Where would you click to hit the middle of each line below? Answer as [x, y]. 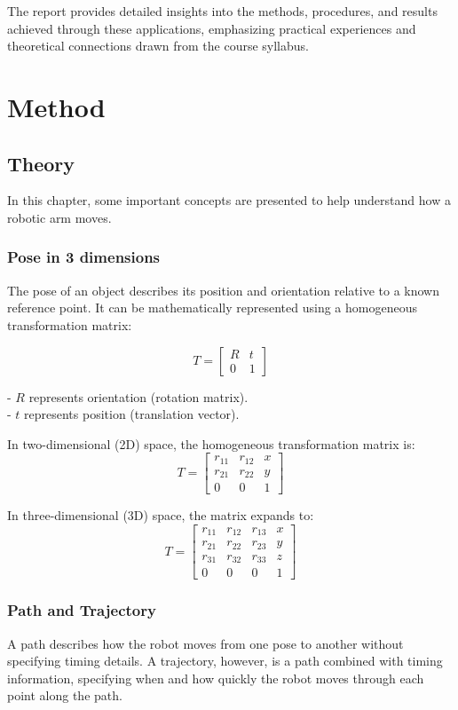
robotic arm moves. [59, 217]
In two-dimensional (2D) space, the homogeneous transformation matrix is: [211, 443]
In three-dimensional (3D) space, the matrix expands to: [161, 515]
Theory [41, 163]
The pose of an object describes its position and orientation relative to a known [224, 290]
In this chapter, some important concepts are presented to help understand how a [229, 200]
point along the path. [65, 695]
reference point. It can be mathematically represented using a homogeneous [212, 308]
